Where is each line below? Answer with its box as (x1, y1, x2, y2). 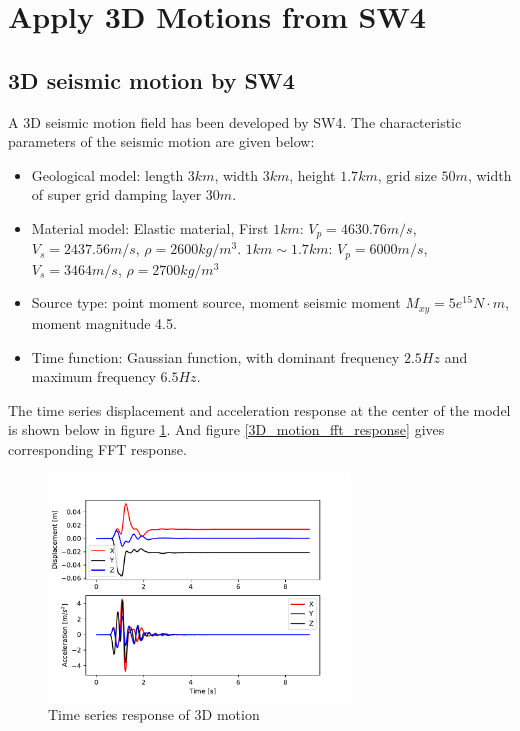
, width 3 (214, 164, 270, 185)
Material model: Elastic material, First (31, 217, 269, 238)
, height (289, 164, 336, 185)
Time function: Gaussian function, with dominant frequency (31, 346, 400, 367)
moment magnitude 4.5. (31, 312, 177, 333)
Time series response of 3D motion (48, 703, 260, 724)
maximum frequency (31, 366, 156, 387)
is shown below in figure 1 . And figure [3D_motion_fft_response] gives (8, 419, 445, 440)
